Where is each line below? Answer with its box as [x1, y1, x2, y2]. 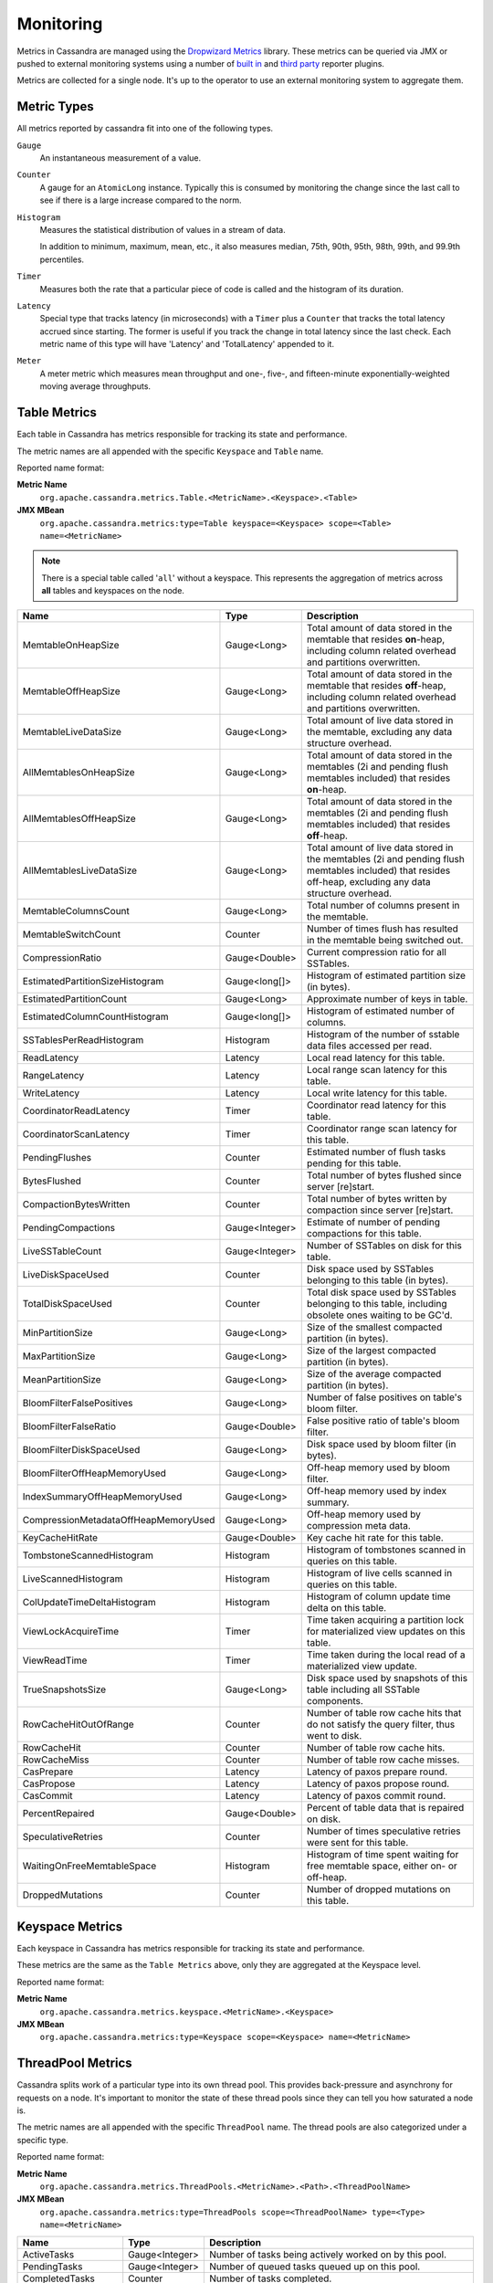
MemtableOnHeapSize [22, 639, 120, 652]
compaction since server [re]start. [306, 1204, 454, 1216]
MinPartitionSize [22, 1327, 93, 1340]
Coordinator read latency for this [306, 1099, 446, 1111]
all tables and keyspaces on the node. [41, 585, 184, 596]
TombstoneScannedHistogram [22, 1549, 154, 1562]
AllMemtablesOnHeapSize [22, 766, 135, 779]
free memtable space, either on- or [306, 1859, 458, 1872]
